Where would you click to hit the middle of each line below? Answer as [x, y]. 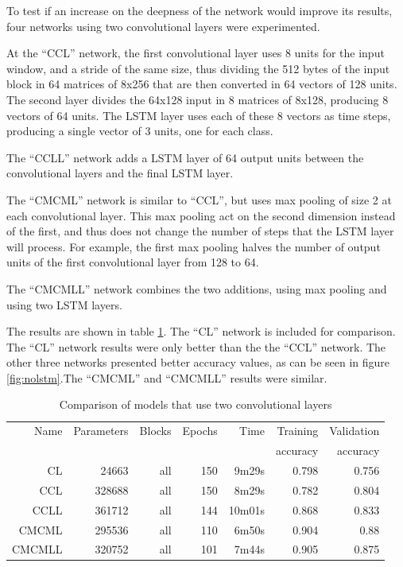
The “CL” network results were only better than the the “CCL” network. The [196, 346]
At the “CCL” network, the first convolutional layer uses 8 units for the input [196, 53]
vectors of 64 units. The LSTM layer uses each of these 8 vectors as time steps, [199, 115]
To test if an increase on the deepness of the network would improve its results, [200, 10]
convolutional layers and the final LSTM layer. [120, 173]
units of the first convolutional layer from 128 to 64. [133, 262]
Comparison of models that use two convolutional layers [196, 404]
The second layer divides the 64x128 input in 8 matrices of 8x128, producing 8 [198, 99]
